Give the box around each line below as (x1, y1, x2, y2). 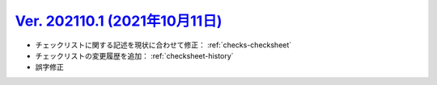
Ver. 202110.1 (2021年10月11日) (15, 12, 223, 30)
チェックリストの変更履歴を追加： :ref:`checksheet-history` (35, 51, 234, 60)
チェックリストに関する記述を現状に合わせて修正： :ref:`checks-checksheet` (35, 40, 292, 50)
